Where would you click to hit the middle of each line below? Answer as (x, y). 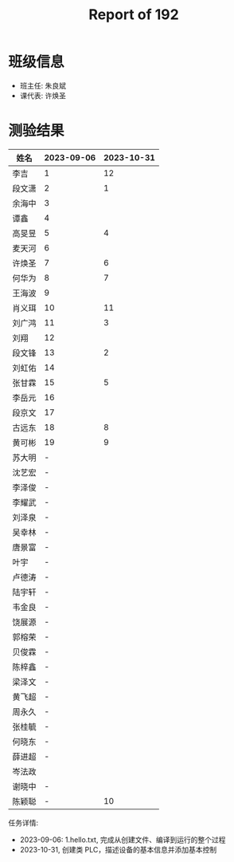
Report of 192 (134, 15)
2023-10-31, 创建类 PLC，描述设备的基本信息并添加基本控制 (118, 849)
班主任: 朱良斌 (43, 85)
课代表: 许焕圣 (43, 95)
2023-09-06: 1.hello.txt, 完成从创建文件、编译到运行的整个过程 (123, 840)
